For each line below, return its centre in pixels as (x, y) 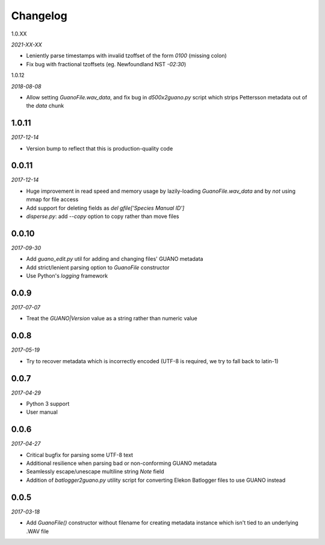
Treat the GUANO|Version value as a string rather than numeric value (112, 319)
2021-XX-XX (26, 45)
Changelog (39, 16)
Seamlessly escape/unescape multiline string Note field (95, 472)
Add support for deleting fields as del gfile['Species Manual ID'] (105, 208)
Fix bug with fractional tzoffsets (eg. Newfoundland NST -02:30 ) (106, 64)
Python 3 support (48, 404)
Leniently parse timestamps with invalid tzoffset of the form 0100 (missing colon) (126, 56)
